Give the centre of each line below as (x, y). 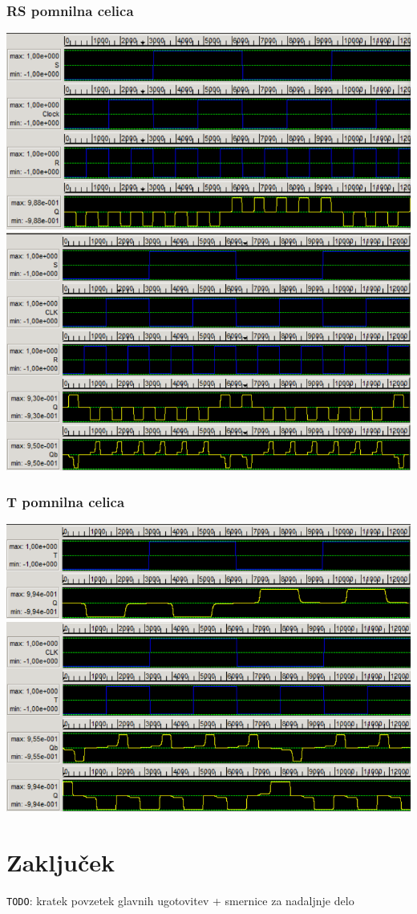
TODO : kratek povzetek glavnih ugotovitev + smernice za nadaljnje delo (180, 900)
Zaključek (61, 861)
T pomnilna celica (66, 501)
